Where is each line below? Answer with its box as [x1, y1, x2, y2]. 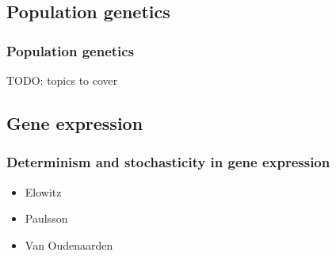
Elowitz [25, 183, 62, 200]
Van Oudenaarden [25, 236, 113, 253]
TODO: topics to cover [6, 72, 118, 88]
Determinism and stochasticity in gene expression [6, 152, 330, 172]
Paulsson [25, 210, 68, 227]
